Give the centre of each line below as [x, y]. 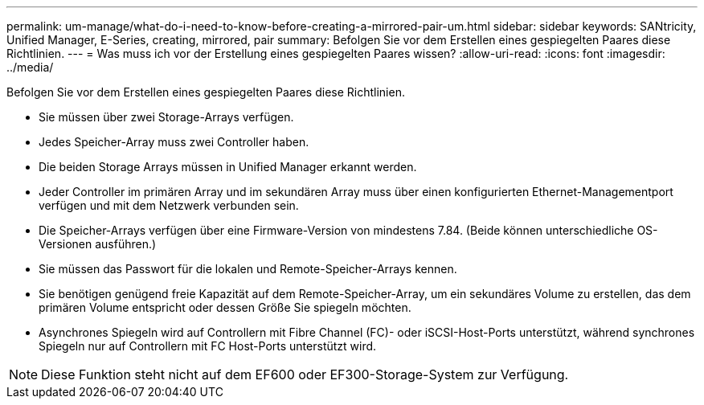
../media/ [30, 67]
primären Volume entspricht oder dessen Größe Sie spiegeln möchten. [225, 307]
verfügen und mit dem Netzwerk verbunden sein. [169, 205]
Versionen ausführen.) [98, 244]
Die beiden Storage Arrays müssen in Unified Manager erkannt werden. [228, 167]
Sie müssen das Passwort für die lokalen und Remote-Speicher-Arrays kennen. [248, 269]
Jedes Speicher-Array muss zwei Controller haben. [174, 142]
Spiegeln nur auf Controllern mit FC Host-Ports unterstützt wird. [208, 346]
